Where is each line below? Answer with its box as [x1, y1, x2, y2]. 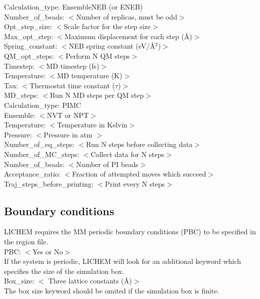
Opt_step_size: [4, 21, 52, 32]
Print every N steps [105, 178, 165, 189]
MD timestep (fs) [46, 60, 99, 71]
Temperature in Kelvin [57, 119, 127, 130]
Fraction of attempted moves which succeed [72, 169, 206, 179]
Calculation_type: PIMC [4, 99, 81, 110]
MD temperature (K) [57, 70, 122, 81]
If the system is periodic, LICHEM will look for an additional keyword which [4, 256, 241, 266]
